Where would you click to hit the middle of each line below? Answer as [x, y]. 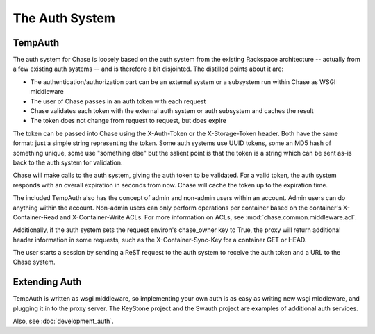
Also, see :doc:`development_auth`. [63, 321]
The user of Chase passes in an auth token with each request [118, 101]
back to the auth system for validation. [68, 162]
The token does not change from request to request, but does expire [128, 121]
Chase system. [34, 262]
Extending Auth [48, 282]
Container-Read [35, 217]
